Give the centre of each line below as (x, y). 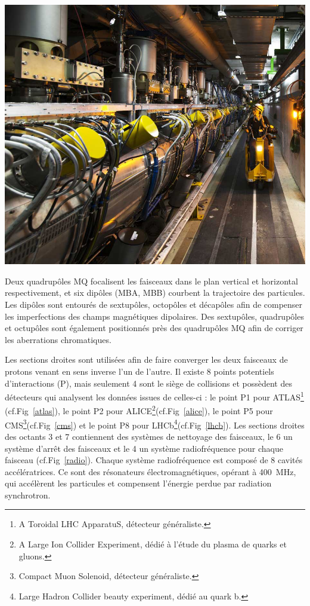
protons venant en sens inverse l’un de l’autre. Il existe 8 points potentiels (139, 371)
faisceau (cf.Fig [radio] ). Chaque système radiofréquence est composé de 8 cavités (154, 460)
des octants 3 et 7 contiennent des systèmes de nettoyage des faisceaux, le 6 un (149, 436)
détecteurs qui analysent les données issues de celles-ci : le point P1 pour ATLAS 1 (154, 396)
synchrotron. (28, 495)
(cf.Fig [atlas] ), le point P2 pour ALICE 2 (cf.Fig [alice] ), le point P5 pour (139, 410)
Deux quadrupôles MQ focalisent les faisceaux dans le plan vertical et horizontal (151, 281)
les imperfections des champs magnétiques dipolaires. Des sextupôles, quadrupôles (154, 316)
